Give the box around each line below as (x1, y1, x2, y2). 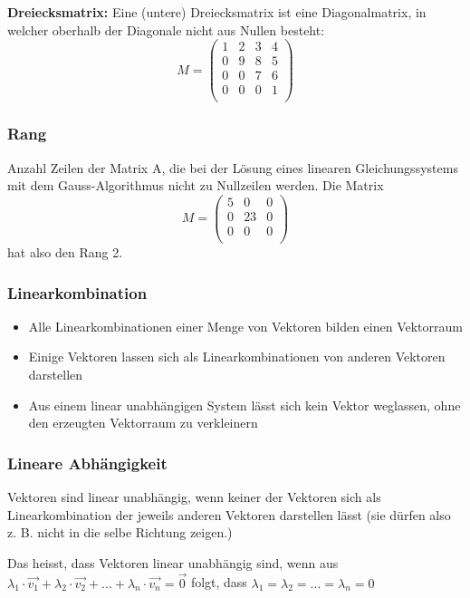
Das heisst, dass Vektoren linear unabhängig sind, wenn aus (7, 553, 339, 572)
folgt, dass (190, 573, 247, 592)
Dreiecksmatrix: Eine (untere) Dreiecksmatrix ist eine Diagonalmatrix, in (7, 3, 427, 21)
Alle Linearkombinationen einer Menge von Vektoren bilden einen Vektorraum (28, 316, 463, 335)
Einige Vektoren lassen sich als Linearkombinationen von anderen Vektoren (28, 347, 446, 366)
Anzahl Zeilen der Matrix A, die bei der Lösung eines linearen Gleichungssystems (7, 158, 458, 177)
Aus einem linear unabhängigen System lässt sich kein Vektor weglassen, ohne (28, 395, 461, 414)
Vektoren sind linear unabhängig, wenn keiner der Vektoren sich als (7, 487, 381, 506)
